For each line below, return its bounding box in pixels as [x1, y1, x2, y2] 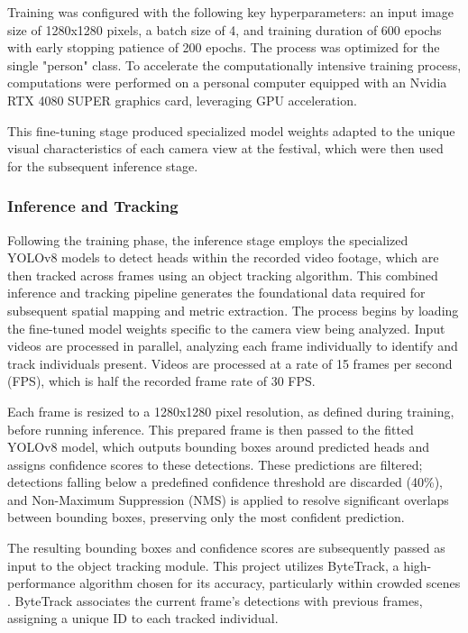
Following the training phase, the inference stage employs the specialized [7, 230, 408, 249]
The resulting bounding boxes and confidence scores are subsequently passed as [7, 538, 445, 557]
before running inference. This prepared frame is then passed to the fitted [7, 419, 414, 438]
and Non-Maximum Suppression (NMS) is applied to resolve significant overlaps [7, 490, 449, 509]
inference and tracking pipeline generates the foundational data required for [7, 283, 426, 302]
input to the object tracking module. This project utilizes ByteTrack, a [7, 555, 399, 574]
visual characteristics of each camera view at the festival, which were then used [7, 139, 444, 158]
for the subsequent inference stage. [7, 156, 198, 175]
